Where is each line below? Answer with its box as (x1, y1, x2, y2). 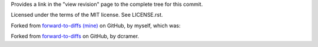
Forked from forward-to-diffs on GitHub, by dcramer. (11, 32, 140, 40)
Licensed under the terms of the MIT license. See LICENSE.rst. (11, 12, 163, 19)
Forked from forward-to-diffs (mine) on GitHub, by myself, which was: (11, 22, 181, 29)
